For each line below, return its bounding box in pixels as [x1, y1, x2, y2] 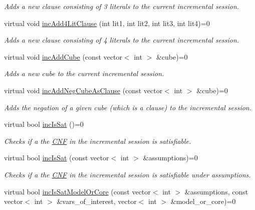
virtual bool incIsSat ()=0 [4, 119, 84, 129]
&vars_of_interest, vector [57, 196, 137, 206]
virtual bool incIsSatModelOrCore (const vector [4, 186, 151, 196]
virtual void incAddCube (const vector [4, 51, 122, 62]
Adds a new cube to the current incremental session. [4, 68, 164, 79]
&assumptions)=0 [143, 152, 198, 163]
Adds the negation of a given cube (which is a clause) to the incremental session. [4, 102, 252, 112]
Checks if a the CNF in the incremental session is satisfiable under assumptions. [4, 169, 251, 179]
